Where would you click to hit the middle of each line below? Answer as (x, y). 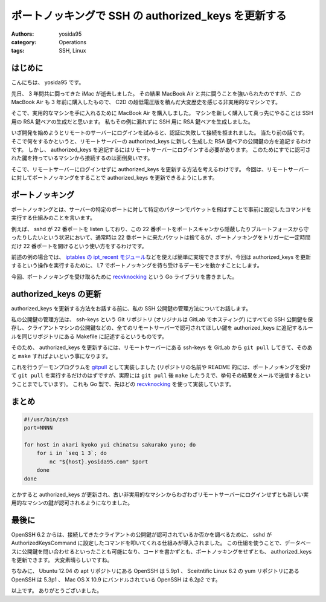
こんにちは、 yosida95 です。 (48, 82)
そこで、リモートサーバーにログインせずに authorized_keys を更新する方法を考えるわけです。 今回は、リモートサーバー (160, 169)
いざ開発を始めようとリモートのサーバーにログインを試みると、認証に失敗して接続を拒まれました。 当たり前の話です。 (159, 133)
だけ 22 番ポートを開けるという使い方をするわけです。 (79, 246)
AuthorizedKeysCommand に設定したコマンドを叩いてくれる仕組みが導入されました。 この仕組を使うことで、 (148, 543)
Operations (73, 42)
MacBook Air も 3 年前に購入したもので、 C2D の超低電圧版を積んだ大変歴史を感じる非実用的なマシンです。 (146, 102)
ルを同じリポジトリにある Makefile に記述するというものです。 (89, 336)
